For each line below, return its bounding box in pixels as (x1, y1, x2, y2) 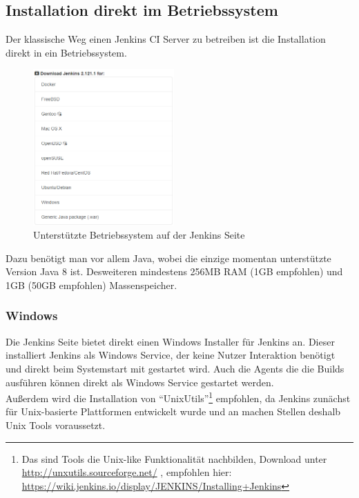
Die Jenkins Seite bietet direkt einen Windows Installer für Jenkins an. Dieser (6, 334, 335, 348)
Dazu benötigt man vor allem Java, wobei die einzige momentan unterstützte (6, 250, 331, 265)
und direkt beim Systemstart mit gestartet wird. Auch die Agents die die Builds (6, 361, 345, 375)
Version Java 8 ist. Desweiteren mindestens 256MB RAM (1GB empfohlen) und (6, 264, 343, 279)
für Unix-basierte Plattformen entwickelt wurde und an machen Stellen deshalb (6, 404, 341, 419)
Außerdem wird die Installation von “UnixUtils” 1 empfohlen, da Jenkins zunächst (6, 389, 351, 405)
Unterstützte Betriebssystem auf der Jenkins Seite (33, 228, 245, 242)
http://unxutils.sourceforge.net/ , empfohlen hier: (21, 465, 232, 479)
